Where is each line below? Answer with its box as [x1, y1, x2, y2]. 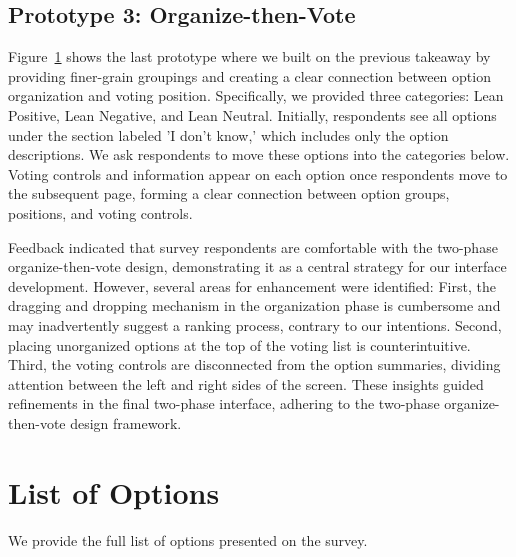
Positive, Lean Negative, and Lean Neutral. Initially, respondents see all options [8, 104, 497, 125]
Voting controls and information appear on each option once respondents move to [8, 163, 508, 184]
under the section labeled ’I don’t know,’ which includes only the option [8, 124, 449, 145]
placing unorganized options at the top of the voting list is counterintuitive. [8, 334, 471, 355]
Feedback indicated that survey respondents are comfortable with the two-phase [8, 236, 498, 257]
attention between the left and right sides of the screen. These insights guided [8, 373, 484, 394]
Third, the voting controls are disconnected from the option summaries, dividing [8, 354, 501, 375]
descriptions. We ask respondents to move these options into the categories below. [8, 144, 510, 165]
